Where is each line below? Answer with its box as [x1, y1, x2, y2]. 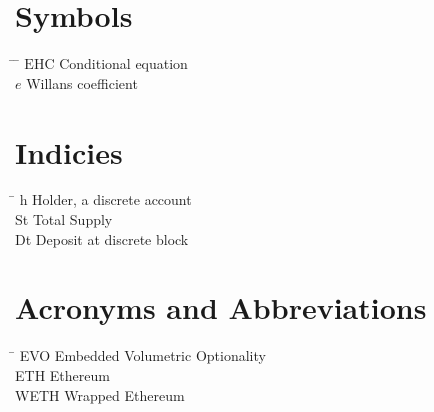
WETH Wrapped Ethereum [15, 384, 185, 405]
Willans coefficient [26, 72, 138, 93]
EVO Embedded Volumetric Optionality [19, 345, 266, 366]
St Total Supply [15, 209, 113, 230]
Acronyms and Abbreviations [15, 287, 427, 328]
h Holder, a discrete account [19, 189, 192, 210]
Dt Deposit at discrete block [15, 228, 189, 249]
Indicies [15, 131, 123, 172]
